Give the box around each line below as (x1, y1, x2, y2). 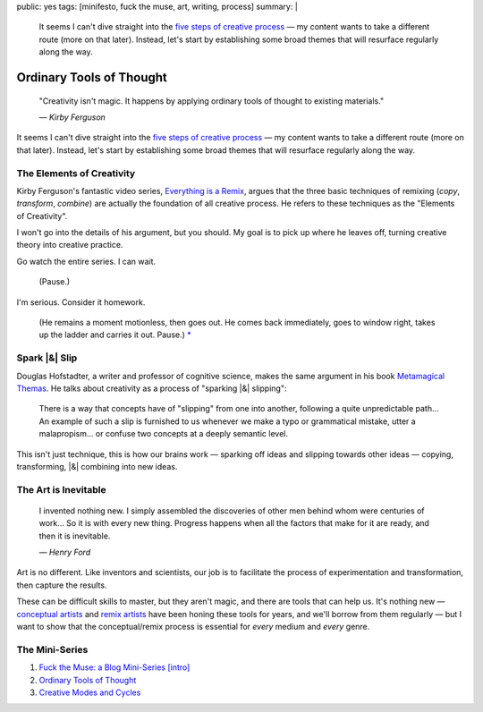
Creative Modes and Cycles (38, 687, 141, 698)
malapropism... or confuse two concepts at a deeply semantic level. (38, 428, 288, 439)
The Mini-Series (16, 643, 89, 656)
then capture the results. (16, 580, 107, 590)
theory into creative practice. (16, 240, 123, 250)
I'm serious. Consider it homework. (16, 296, 146, 308)
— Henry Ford (38, 547, 91, 558)
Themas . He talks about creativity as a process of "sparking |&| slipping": (16, 383, 287, 394)
